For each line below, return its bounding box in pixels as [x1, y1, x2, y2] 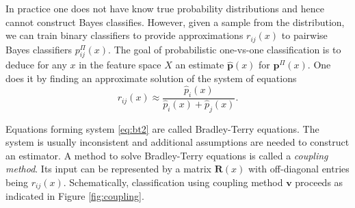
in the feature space [79, 57, 161, 72]
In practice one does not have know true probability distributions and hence [5, 1, 324, 15]
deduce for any [5, 57, 67, 72]
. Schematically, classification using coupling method [63, 174, 283, 189]
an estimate [175, 57, 224, 72]
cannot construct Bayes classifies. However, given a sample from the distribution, [5, 14, 345, 29]
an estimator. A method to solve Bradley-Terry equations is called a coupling [5, 148, 328, 162]
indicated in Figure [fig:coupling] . [5, 189, 144, 203]
